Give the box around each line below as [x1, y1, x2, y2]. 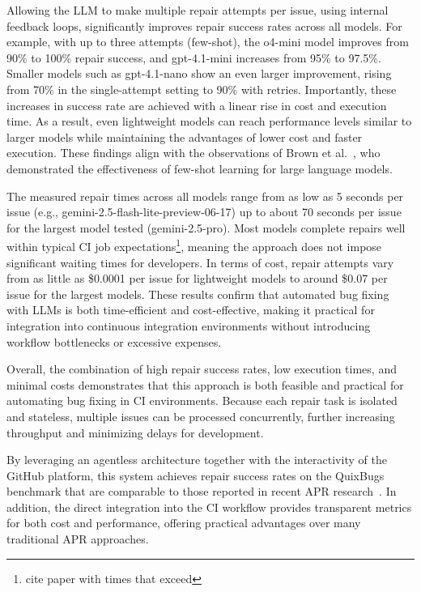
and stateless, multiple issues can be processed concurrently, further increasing [6, 407, 395, 424]
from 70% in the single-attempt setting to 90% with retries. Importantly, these [6, 80, 397, 97]
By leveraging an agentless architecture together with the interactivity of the [6, 451, 387, 468]
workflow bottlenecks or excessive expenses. [6, 333, 222, 350]
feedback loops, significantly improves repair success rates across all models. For [6, 17, 402, 34]
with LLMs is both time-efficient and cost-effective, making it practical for [6, 301, 375, 318]
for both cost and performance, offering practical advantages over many [6, 514, 361, 531]
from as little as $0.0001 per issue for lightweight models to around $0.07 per [6, 270, 388, 287]
